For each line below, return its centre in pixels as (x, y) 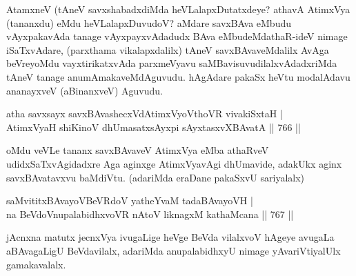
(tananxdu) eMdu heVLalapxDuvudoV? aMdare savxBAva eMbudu (149, 22)
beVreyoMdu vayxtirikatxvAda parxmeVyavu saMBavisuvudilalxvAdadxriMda (172, 63)
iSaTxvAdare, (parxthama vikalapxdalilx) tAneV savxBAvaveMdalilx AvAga (168, 49)
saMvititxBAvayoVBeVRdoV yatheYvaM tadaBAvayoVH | (130, 200)
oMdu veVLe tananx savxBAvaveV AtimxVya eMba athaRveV (138, 150)
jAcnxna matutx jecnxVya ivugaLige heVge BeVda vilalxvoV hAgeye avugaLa (170, 237)
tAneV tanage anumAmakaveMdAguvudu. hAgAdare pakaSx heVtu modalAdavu (178, 76)
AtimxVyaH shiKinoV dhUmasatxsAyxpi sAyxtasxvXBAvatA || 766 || (154, 127)
